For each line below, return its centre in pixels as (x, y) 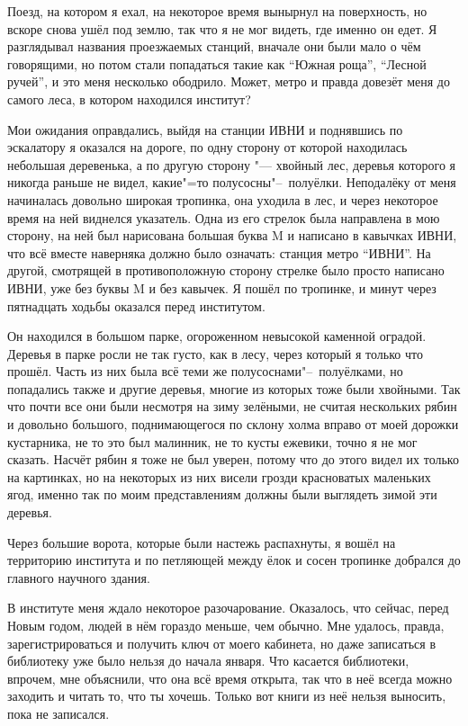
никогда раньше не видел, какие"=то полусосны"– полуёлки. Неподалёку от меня (232, 182)
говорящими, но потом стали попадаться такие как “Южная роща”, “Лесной (217, 63)
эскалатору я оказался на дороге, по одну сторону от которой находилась (207, 147)
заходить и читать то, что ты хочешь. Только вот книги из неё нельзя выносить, (227, 696)
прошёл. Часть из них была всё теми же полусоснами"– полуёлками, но (205, 371)
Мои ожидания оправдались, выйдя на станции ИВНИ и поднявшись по (205, 129)
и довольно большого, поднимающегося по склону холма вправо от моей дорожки (233, 424)
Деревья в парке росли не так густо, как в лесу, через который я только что (215, 353)
